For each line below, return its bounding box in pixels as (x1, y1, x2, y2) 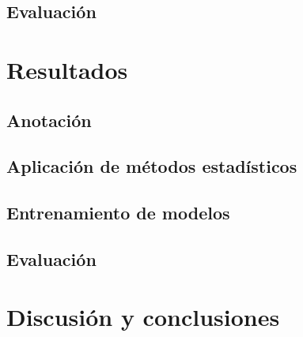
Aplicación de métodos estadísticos (6, 154, 297, 178)
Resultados (6, 53, 128, 85)
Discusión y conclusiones (6, 301, 280, 333)
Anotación (6, 107, 92, 132)
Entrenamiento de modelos (6, 200, 230, 225)
